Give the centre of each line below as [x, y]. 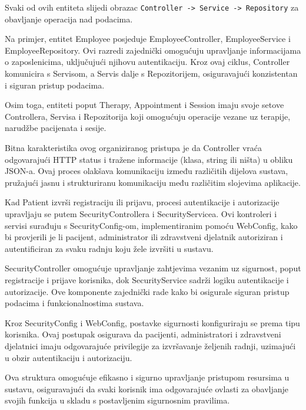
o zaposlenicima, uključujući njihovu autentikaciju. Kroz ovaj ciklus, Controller [147, 62]
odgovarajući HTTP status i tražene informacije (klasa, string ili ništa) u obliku [149, 159]
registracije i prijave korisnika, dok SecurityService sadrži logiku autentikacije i [147, 279]
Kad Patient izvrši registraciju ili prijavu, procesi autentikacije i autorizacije [142, 202]
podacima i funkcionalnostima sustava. [74, 303]
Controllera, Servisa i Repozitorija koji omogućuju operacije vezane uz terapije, [148, 116]
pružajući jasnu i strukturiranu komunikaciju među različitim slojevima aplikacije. [153, 182]
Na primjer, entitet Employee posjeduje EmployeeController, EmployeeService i [148, 39]
